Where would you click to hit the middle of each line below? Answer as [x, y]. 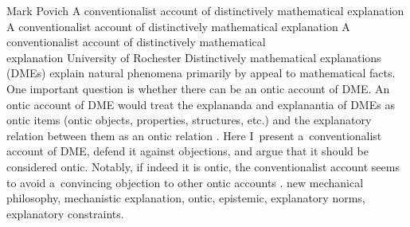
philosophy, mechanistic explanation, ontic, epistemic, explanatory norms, [186, 198]
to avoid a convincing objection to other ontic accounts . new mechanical [185, 182]
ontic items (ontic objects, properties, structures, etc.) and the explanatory [189, 120]
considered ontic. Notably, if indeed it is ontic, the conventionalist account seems [203, 166]
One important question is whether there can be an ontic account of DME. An [198, 88]
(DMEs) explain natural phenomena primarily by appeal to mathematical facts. [201, 73]
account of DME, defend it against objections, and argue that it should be [187, 151]
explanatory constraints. [65, 213]
